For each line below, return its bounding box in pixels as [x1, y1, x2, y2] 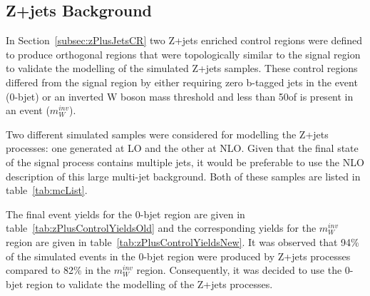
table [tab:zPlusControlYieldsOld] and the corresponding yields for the [6, 220, 317, 235]
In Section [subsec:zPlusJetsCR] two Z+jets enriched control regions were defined [6, 33, 363, 48]
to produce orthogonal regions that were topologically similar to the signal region [6, 46, 361, 61]
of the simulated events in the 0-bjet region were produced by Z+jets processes [6, 248, 351, 263]
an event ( [6, 103, 50, 118]
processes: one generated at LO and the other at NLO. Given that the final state [6, 141, 359, 155]
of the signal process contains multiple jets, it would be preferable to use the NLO [6, 154, 364, 169]
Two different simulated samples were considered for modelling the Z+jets [6, 126, 329, 141]
